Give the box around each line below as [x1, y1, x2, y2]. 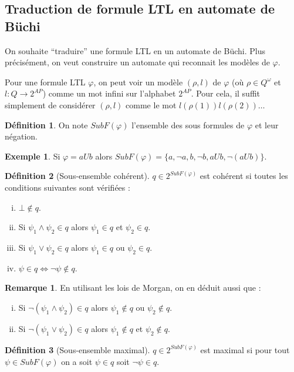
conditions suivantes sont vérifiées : [5, 181, 130, 193]
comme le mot [126, 98, 177, 111]
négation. [5, 130, 38, 142]
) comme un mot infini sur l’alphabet [42, 87, 176, 99]
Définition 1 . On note [5, 118, 88, 131]
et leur [255, 118, 279, 131]
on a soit [61, 355, 93, 367]
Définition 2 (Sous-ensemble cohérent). [5, 170, 150, 182]
